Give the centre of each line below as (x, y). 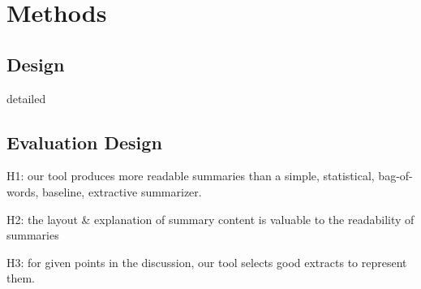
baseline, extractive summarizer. (122, 191)
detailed (26, 98)
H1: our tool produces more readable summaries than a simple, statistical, (191, 176)
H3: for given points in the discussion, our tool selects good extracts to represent (207, 262)
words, (23, 191)
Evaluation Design (84, 142)
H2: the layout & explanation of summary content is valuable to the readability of (210, 219)
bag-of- (395, 176)
